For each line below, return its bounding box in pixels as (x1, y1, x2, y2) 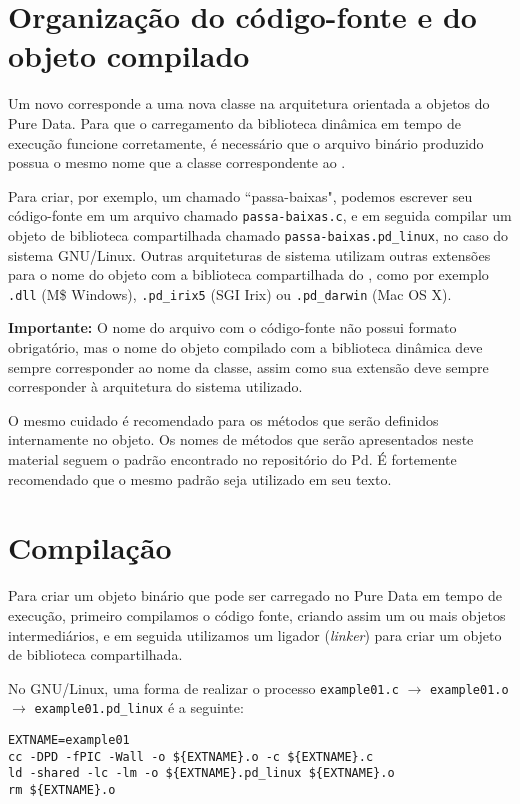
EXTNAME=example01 (8, 733, 130, 747)
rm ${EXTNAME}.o (8, 782, 116, 797)
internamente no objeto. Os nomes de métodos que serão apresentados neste (8, 429, 474, 450)
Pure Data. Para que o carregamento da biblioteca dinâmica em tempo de (8, 112, 461, 133)
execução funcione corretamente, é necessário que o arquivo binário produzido (8, 132, 484, 153)
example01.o (429, 682, 509, 697)
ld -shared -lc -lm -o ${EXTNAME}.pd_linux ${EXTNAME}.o (8, 766, 395, 781)
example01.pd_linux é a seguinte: (34, 697, 244, 718)
